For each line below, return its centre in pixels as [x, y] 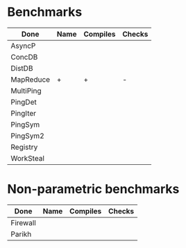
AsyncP [23, 46]
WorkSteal [28, 158]
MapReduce [31, 79]
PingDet [24, 102]
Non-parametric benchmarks [93, 189]
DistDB [22, 68]
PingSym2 [28, 136]
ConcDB [24, 57]
